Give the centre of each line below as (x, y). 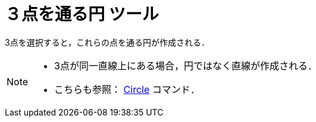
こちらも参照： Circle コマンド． (127, 89)
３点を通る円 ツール (82, 14)
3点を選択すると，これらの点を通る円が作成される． (107, 42)
